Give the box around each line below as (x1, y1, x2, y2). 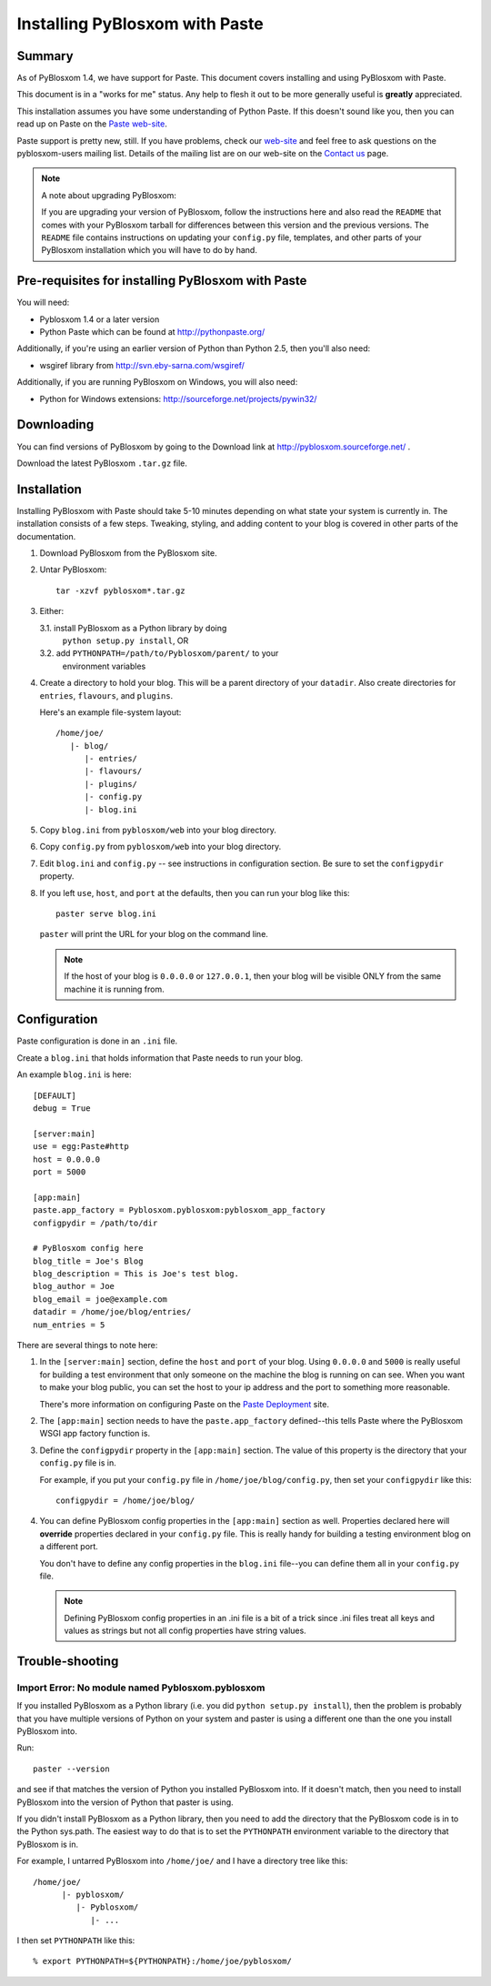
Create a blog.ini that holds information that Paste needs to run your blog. (16, 1052, 304, 1064)
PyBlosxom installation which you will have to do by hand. (41, 245, 258, 256)
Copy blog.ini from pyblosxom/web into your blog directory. (39, 824, 277, 836)
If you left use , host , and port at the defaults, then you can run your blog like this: (39, 887, 350, 898)
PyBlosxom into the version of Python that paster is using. (16, 1797, 234, 1808)
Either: (39, 606, 65, 617)
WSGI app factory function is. (39, 1428, 150, 1439)
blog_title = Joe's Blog (33, 1255, 144, 1266)
